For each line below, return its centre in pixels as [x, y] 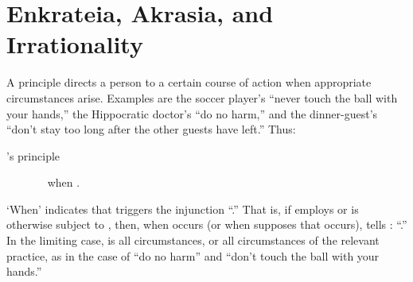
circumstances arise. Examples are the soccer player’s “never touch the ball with [202, 97]
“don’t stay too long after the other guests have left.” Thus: [151, 129]
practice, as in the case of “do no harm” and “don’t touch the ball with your [193, 255]
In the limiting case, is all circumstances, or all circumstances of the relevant [193, 240]
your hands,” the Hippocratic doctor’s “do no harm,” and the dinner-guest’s [192, 113]
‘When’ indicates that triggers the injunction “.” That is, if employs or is [183, 209]
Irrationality [75, 44]
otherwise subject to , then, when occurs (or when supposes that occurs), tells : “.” [207, 224]
